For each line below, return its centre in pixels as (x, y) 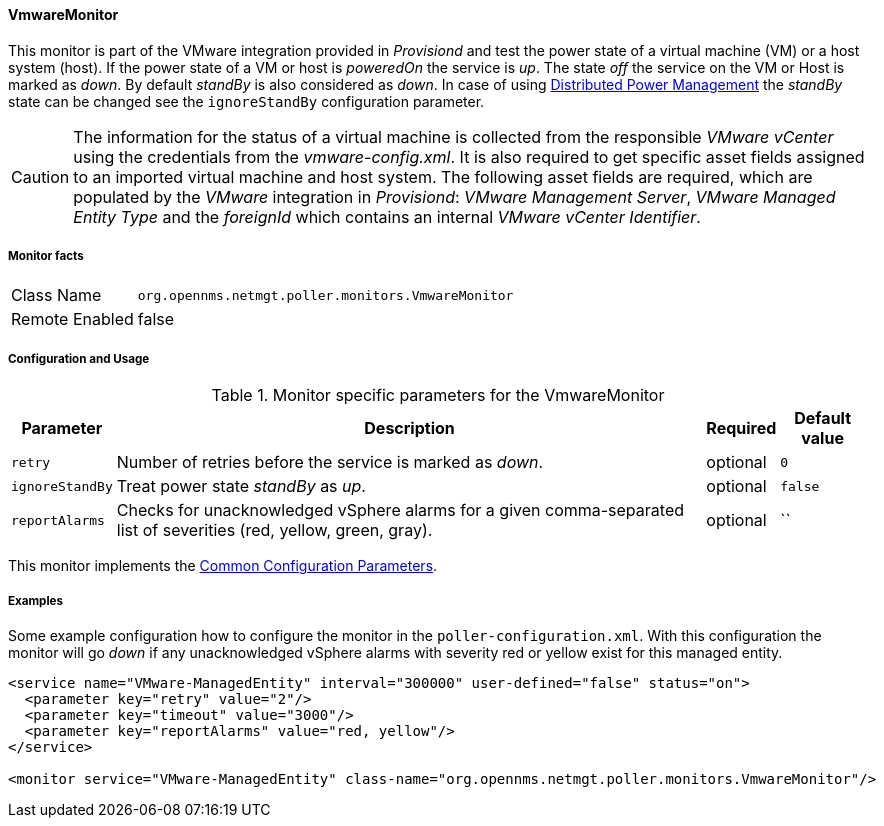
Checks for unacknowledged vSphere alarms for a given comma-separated (400, 510)
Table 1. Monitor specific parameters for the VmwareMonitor (438, 395)
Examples (35, 600)
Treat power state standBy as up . (241, 486)
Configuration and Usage (79, 358)
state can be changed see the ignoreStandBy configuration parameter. (246, 101)
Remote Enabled (72, 319)
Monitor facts (46, 256)
